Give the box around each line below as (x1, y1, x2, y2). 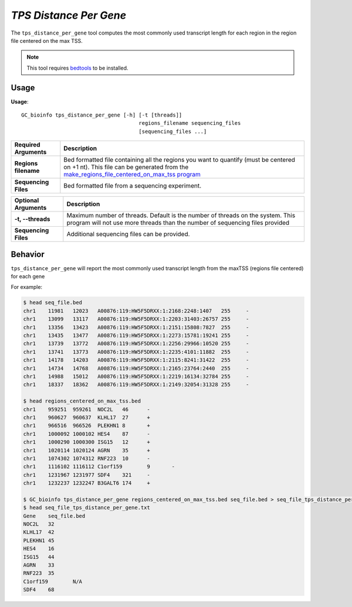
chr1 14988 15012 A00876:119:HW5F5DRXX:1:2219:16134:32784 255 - (23, 373, 249, 380)
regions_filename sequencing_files (138, 120, 241, 127)
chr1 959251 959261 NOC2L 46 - (23, 406, 151, 412)
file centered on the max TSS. (11, 37, 83, 44)
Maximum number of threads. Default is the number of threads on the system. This (66, 212, 296, 220)
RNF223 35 (23, 570, 55, 577)
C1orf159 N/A (23, 578, 82, 585)
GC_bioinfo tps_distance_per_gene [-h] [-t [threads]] (21, 112, 182, 118)
